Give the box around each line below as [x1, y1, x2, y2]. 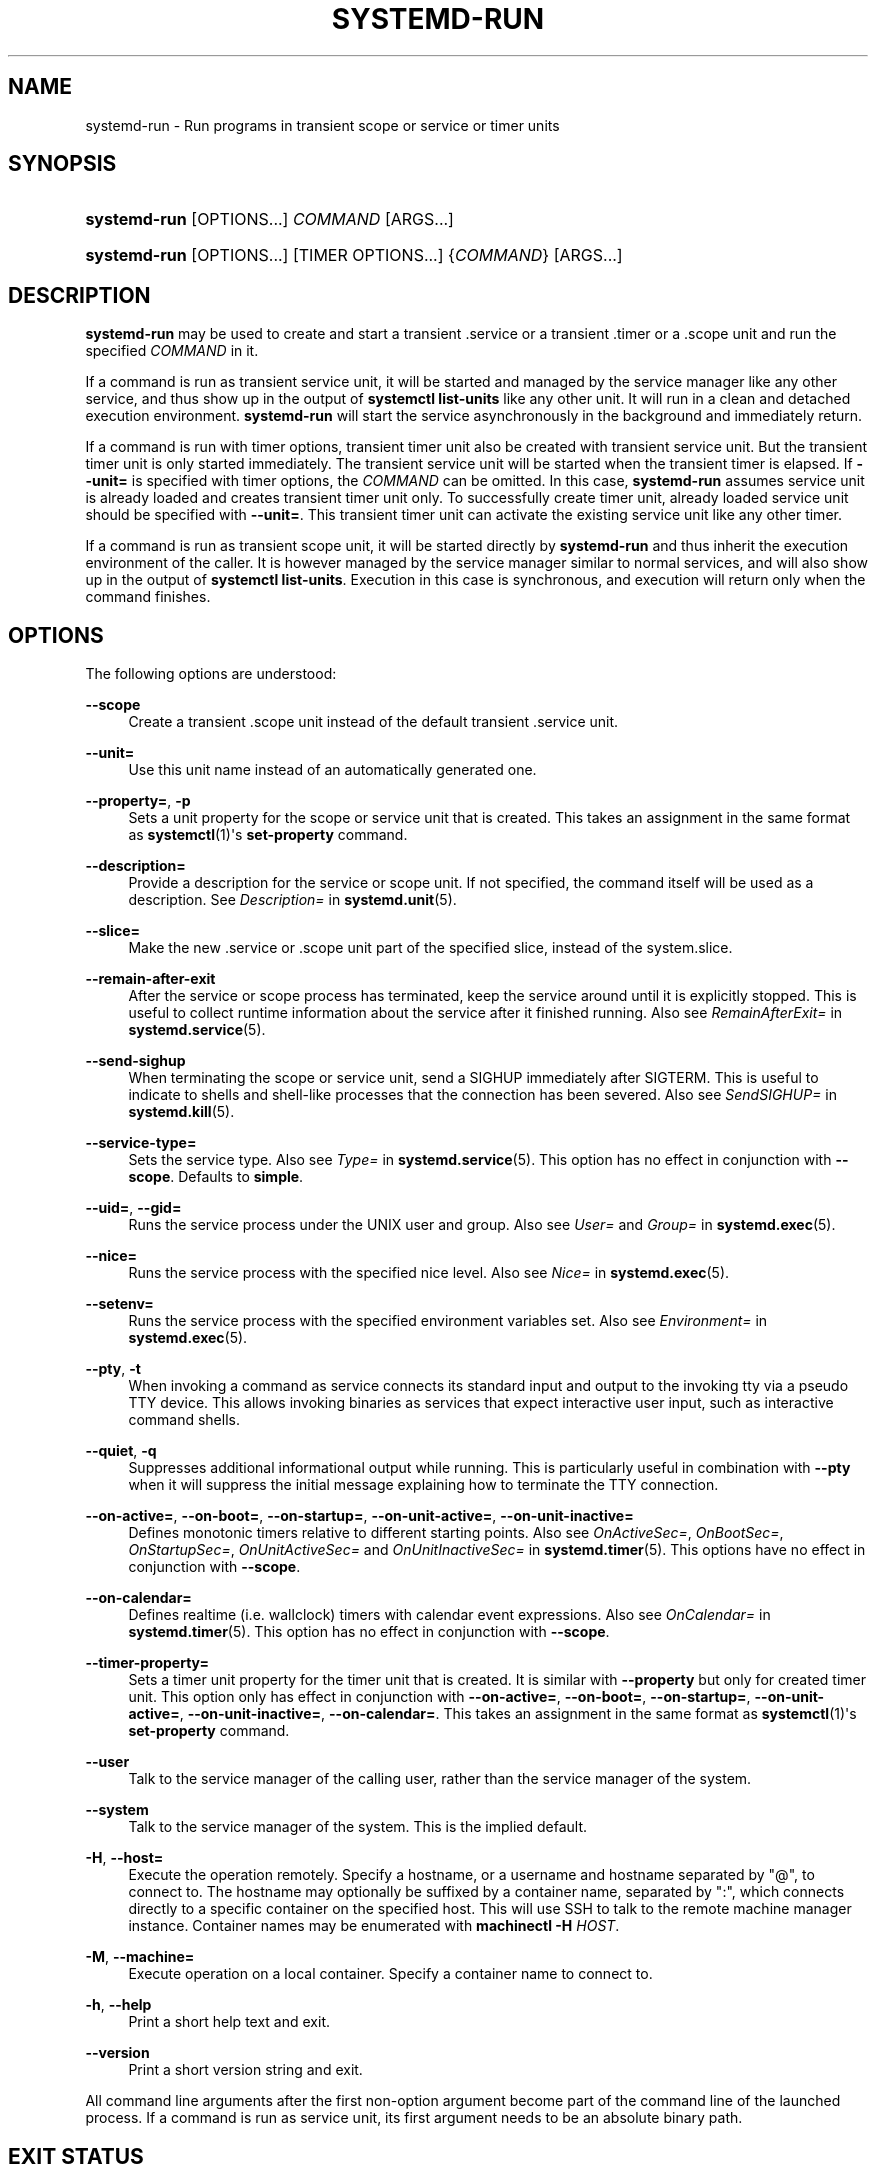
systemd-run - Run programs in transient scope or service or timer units [85, 116, 560, 134]
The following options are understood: [85, 665, 337, 683]
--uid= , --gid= [85, 1199, 182, 1217]
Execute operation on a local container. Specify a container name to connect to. [128, 1965, 653, 1983]
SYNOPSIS [8, 151, 117, 177]
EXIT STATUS [8, 2143, 144, 2169]
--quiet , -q [85, 1442, 157, 1460]
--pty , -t [85, 1360, 141, 1378]
